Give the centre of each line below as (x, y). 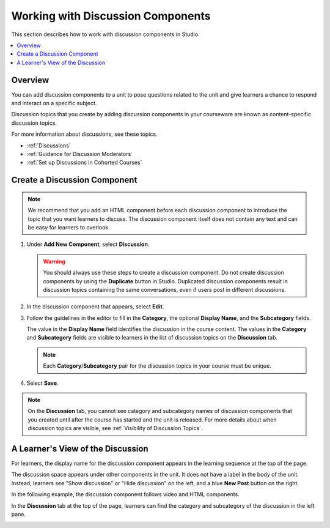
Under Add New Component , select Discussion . (88, 244)
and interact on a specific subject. (54, 103)
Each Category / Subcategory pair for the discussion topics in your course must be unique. (157, 366)
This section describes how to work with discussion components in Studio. (105, 34)
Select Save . (42, 383)
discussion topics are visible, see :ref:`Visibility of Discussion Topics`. (115, 428)
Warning (54, 261)
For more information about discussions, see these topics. (84, 134)
